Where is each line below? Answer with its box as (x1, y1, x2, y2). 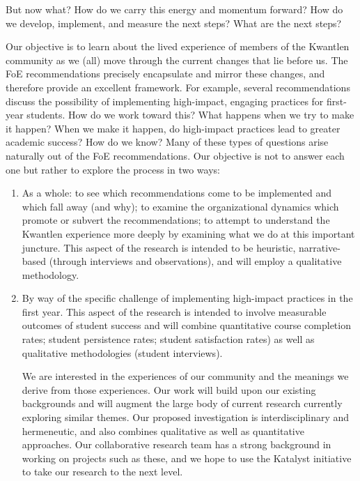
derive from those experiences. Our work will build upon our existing (22, 382, 316, 397)
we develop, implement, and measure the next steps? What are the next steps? (6, 15, 342, 30)
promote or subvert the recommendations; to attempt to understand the (22, 213, 330, 227)
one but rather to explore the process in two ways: (6, 162, 220, 176)
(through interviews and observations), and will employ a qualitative (49, 254, 342, 268)
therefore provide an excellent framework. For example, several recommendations (6, 79, 350, 94)
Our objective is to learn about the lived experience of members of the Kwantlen (6, 39, 350, 54)
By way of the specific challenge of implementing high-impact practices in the (22, 291, 353, 305)
